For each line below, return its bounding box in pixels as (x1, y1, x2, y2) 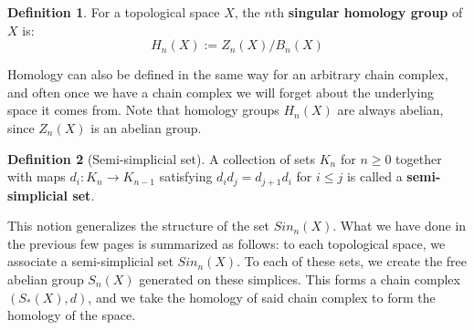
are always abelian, (337, 100, 444, 119)
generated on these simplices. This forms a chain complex (139, 269, 460, 288)
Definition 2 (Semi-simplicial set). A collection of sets (7, 149, 316, 168)
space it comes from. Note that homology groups (7, 100, 279, 119)
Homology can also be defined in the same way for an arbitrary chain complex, (7, 65, 448, 84)
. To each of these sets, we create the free (237, 252, 468, 271)
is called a (346, 167, 403, 186)
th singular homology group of (271, 3, 463, 21)
